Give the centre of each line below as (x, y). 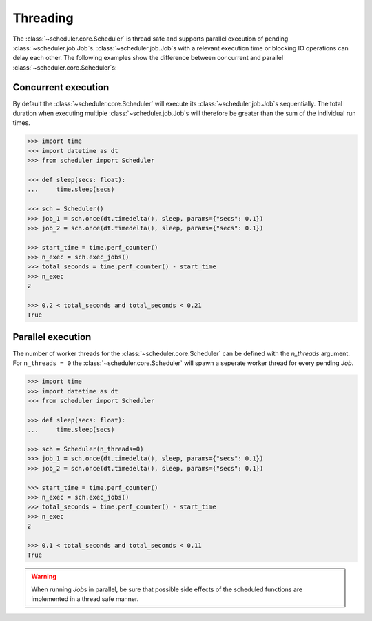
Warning (44, 577)
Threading (43, 18)
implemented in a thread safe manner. (85, 599)
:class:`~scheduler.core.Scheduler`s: (65, 67)
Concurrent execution (61, 87)
